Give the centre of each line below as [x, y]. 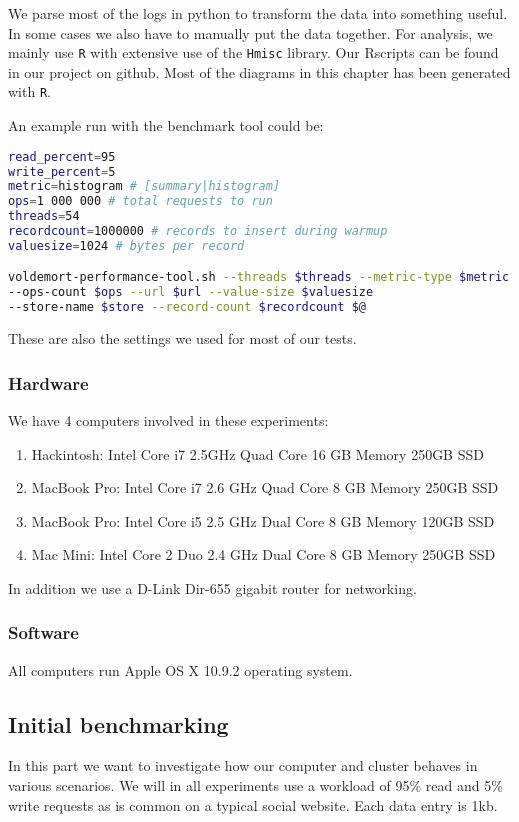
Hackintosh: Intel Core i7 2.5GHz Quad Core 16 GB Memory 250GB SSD [257, 453]
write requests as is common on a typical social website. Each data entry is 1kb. [253, 804]
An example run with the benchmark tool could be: [166, 125]
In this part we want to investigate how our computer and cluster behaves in [243, 765]
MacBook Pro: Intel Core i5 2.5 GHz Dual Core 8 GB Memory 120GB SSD [263, 520]
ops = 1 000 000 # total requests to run [140, 201]
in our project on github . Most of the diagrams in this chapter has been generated [259, 71]
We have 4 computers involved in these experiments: [168, 419]
